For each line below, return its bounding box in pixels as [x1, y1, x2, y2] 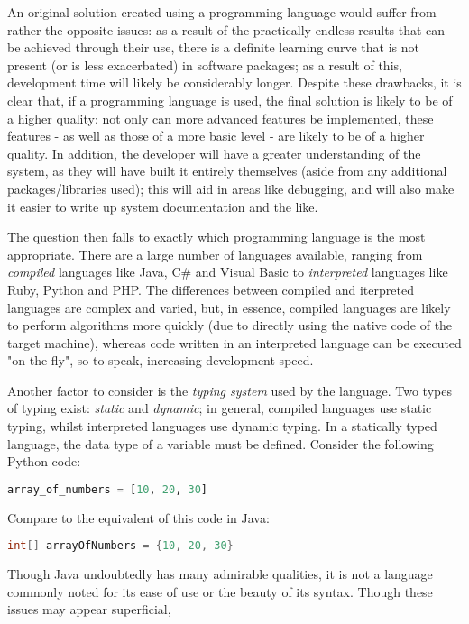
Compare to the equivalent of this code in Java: [7, 508, 270, 527]
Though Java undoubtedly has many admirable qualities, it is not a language [7, 564, 433, 583]
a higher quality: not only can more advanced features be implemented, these [7, 108, 434, 127]
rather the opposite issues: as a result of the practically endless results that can [7, 20, 446, 39]
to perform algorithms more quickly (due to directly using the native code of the [7, 316, 453, 335]
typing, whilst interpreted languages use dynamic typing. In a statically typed [7, 417, 437, 436]
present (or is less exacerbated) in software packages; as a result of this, [7, 55, 402, 74]
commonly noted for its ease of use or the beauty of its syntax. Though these [7, 582, 433, 601]
